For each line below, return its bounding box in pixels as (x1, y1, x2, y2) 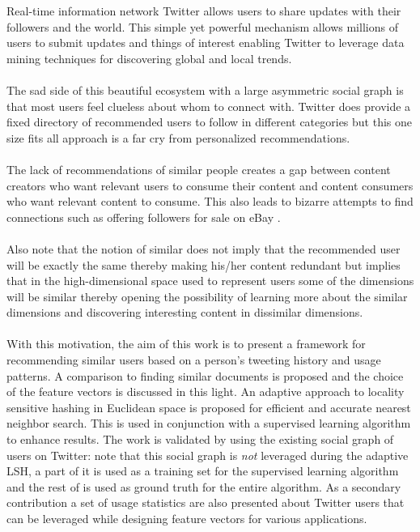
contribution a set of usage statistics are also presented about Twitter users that (6, 494, 405, 511)
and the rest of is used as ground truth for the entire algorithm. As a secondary (6, 478, 401, 495)
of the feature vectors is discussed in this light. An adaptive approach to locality (6, 383, 405, 400)
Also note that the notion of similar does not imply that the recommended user (6, 240, 401, 257)
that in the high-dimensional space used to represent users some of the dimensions (6, 272, 414, 289)
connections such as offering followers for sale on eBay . (6, 208, 281, 225)
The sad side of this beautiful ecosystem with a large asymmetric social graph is (6, 81, 404, 98)
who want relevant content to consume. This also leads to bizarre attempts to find (6, 193, 414, 210)
